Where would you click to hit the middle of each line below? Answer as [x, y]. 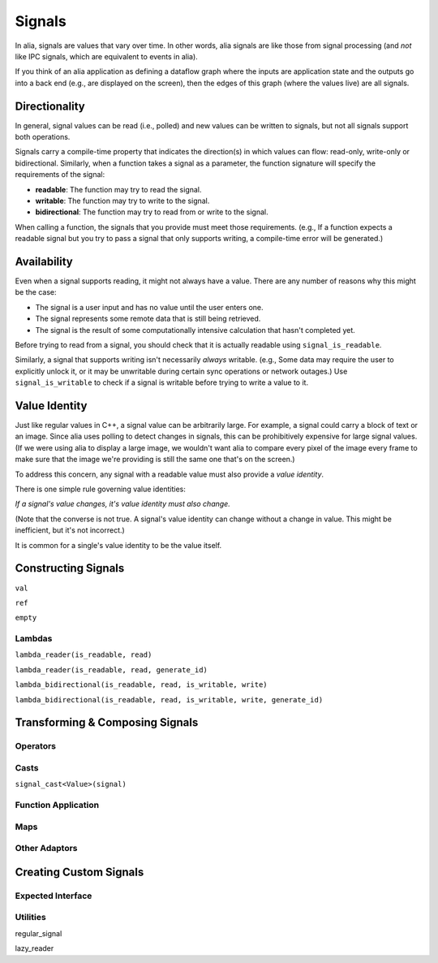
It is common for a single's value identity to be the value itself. [118, 545]
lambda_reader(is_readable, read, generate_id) [112, 669]
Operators [36, 746]
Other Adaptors [46, 849]
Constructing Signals [70, 568]
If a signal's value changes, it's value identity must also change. [122, 504]
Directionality [50, 106]
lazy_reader [34, 948]
